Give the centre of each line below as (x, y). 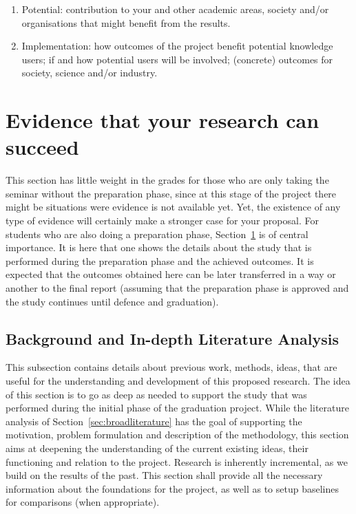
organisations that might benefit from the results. (126, 22)
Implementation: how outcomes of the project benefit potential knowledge (177, 46)
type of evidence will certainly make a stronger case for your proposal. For (162, 221)
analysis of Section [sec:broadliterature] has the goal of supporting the (154, 421)
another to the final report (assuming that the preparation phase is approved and (177, 288)
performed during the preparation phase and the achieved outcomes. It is (160, 260)
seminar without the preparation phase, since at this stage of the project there (171, 193)
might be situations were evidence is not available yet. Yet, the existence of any (173, 207)
